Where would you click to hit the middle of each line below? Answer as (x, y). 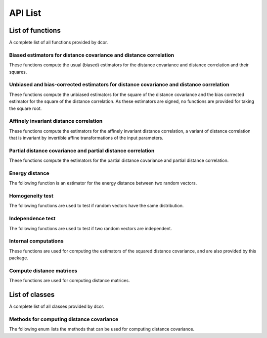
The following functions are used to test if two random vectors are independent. (91, 228)
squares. (18, 72)
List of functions (35, 30)
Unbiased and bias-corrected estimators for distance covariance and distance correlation (119, 85)
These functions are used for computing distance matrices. (69, 281)
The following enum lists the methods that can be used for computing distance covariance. (102, 329)
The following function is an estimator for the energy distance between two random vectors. (103, 183)
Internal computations (36, 241)
